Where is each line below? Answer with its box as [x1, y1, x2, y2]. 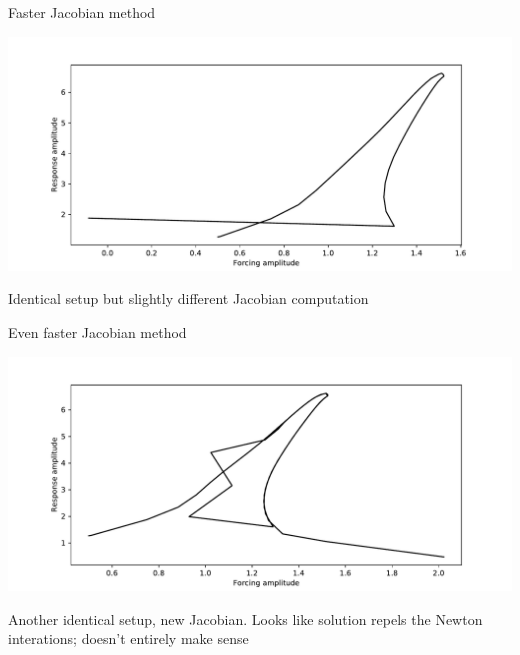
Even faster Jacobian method [8, 322, 187, 343]
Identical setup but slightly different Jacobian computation [8, 288, 369, 309]
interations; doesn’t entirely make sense [8, 628, 249, 649]
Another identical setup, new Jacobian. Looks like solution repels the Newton [8, 608, 483, 629]
